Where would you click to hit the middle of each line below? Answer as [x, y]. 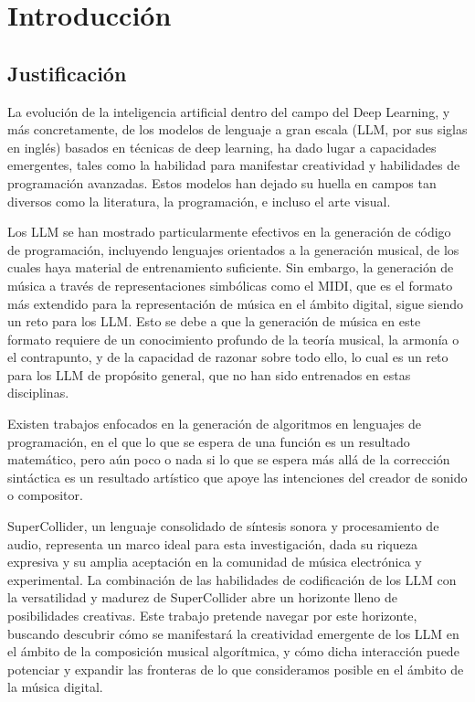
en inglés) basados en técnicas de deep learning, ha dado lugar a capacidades [222, 147]
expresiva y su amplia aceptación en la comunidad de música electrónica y [215, 562]
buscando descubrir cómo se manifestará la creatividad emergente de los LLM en [233, 633]
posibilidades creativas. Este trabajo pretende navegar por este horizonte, [212, 616]
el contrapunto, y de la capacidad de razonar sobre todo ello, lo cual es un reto [228, 357]
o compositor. [45, 495]
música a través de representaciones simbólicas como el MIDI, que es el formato [230, 285]
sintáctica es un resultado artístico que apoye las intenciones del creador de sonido [237, 477]
